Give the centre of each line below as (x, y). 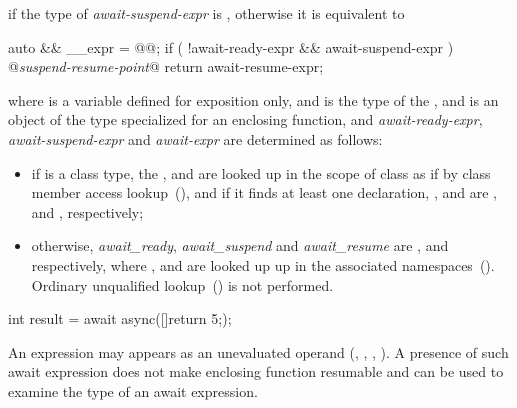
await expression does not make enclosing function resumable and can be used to (256, 371)
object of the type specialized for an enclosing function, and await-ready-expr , (245, 119)
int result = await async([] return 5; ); (120, 318)
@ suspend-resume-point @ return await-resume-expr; (166, 66)
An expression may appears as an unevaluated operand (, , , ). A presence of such (258, 351)
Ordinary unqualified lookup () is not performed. (182, 284)
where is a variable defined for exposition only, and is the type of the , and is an (253, 99)
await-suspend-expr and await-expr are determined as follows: (195, 138)
